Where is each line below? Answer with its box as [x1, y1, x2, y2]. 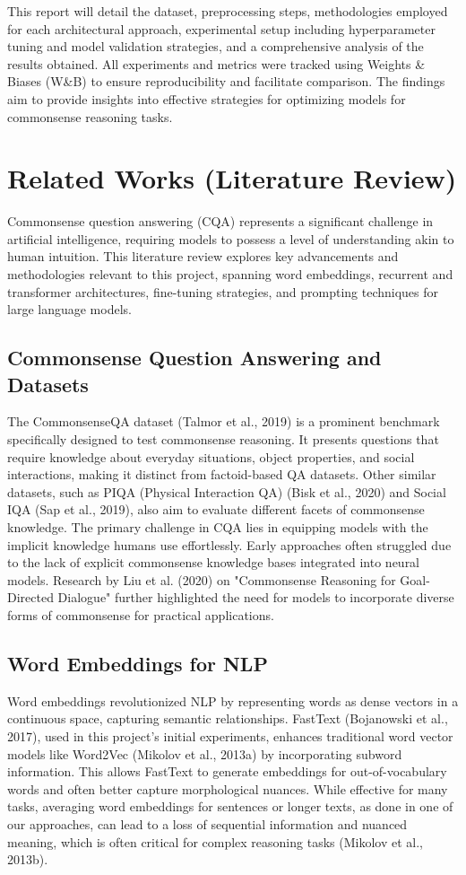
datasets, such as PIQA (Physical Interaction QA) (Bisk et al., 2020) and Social [7, 482, 446, 501]
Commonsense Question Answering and [7, 344, 382, 372]
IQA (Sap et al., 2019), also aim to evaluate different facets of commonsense [7, 500, 425, 519]
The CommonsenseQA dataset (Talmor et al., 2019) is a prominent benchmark [7, 412, 440, 431]
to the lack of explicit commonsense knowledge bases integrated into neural [7, 553, 420, 572]
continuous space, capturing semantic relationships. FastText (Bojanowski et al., [7, 709, 448, 728]
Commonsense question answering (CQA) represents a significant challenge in [7, 212, 434, 231]
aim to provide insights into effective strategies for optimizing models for [7, 89, 406, 108]
